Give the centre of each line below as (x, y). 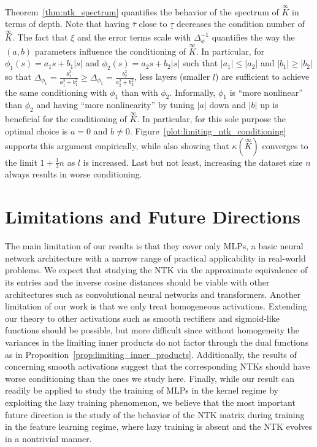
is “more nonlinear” (266, 92)
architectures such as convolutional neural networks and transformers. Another (153, 294)
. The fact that (40, 37)
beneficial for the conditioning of (66, 119)
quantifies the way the (253, 37)
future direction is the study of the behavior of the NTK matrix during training (155, 414)
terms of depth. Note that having (67, 24)
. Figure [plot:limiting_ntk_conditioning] (208, 131)
